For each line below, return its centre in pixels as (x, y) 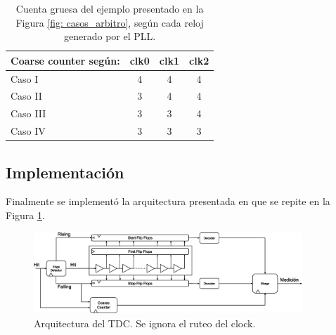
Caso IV (28, 131)
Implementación (65, 172)
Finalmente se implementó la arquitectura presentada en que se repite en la (168, 201)
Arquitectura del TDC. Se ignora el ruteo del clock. (145, 323)
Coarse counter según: (65, 60)
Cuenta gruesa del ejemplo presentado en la (110, 8)
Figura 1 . (25, 215)
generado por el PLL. (110, 36)
